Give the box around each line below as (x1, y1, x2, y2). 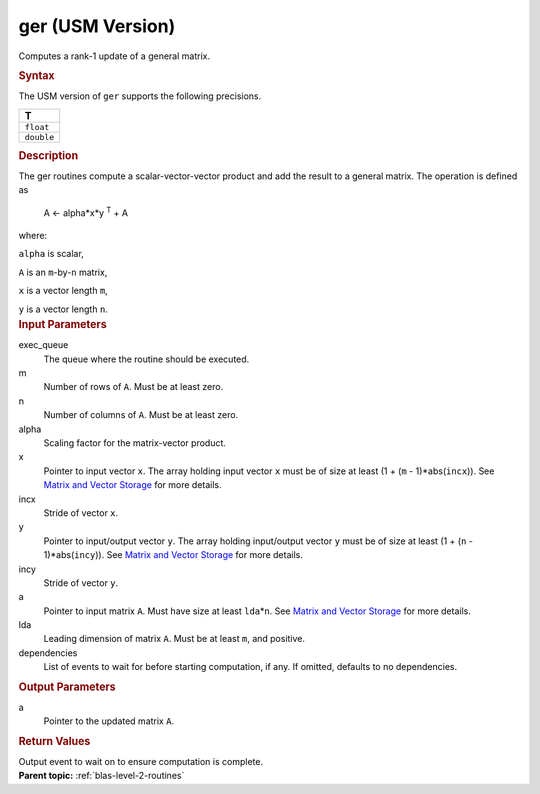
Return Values (18, 734, 91, 748)
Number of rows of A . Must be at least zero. (43, 381, 224, 393)
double (24, 131, 55, 142)
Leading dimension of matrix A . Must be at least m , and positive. (43, 633, 305, 645)
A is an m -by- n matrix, (18, 266, 108, 278)
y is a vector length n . (18, 303, 109, 315)
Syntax (18, 68, 55, 82)
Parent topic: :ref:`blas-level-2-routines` (18, 770, 185, 782)
